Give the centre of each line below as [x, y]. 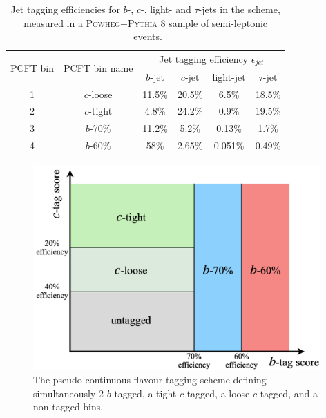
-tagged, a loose [217, 393]
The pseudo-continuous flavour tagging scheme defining [150, 379]
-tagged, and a [287, 393]
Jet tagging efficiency [204, 59]
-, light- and [166, 9]
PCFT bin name [98, 67]
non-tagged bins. [68, 407]
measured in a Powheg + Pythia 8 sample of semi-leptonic [146, 22]
